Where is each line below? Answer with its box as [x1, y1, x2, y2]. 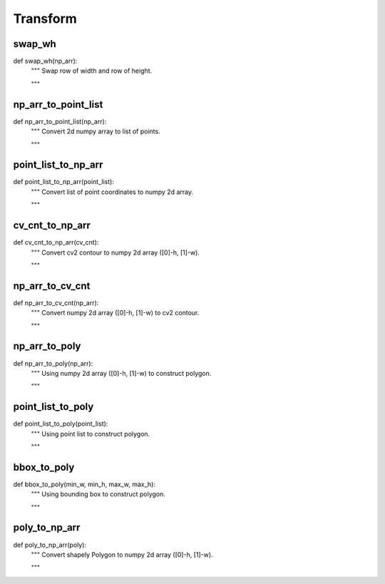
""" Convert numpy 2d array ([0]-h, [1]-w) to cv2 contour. [31, 309, 200, 317]
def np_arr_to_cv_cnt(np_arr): [13, 298, 99, 307]
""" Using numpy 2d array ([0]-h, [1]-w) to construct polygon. [31, 369, 212, 377]
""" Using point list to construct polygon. [31, 429, 150, 438]
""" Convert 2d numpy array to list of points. [31, 127, 160, 135]
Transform [13, 11, 78, 26]
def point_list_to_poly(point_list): [13, 419, 108, 428]
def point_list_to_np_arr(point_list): [13, 178, 114, 186]
